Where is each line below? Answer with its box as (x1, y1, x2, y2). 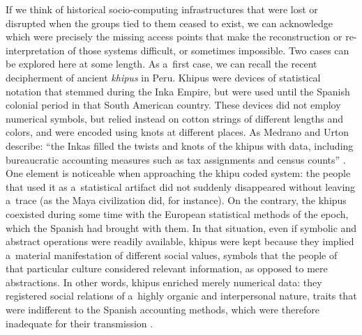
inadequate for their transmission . (6, 315, 153, 330)
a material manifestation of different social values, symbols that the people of (6, 247, 338, 262)
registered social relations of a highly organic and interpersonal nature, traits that (6, 288, 357, 303)
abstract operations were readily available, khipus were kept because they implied (6, 234, 354, 249)
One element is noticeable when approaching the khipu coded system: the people (6, 166, 351, 180)
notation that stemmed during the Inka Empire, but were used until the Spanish (6, 84, 350, 98)
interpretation (6, 42, 65, 57)
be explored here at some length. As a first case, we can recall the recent (6, 56, 317, 71)
